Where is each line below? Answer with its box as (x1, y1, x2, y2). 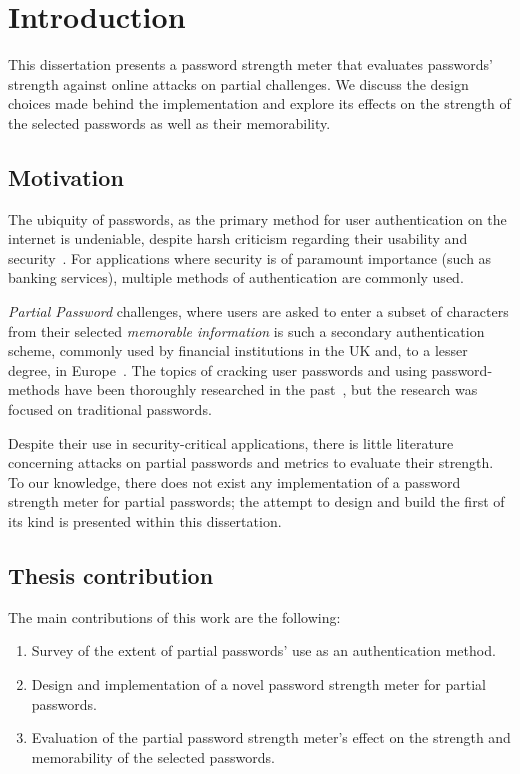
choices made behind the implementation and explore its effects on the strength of (8, 93, 511, 114)
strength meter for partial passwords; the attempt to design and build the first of (8, 491, 505, 512)
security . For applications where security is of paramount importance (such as (8, 247, 492, 268)
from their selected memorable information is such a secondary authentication (8, 320, 485, 341)
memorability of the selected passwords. (31, 746, 275, 767)
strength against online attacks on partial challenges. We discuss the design (8, 73, 469, 94)
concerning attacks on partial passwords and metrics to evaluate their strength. (8, 452, 494, 473)
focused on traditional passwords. (8, 399, 212, 420)
